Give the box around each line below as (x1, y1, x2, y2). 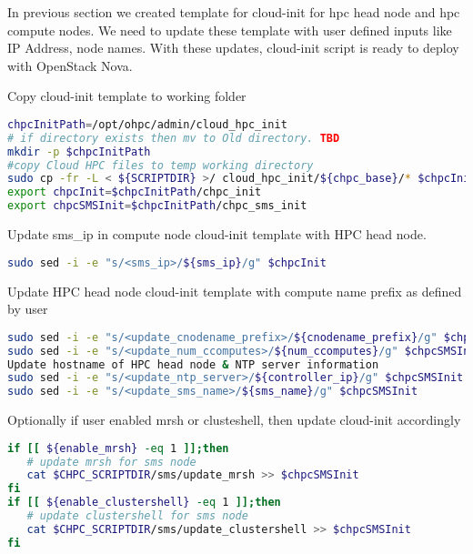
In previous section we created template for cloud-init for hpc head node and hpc (7, 3, 460, 21)
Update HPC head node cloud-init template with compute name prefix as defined (7, 281, 462, 300)
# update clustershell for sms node (26, 509, 248, 523)
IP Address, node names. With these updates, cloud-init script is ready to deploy (7, 38, 459, 57)
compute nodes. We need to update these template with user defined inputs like (7, 20, 452, 39)
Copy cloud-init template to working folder (7, 86, 247, 106)
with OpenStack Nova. (7, 55, 133, 75)
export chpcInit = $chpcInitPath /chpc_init (7, 186, 262, 199)
